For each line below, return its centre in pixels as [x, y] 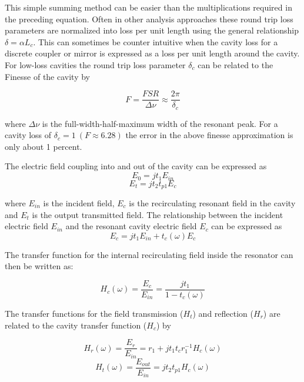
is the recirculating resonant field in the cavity [212, 202]
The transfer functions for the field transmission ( [94, 313]
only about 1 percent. [44, 146]
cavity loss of [28, 135]
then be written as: [39, 266]
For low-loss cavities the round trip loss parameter [95, 64]
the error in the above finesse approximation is [209, 135]
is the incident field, [79, 202]
